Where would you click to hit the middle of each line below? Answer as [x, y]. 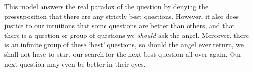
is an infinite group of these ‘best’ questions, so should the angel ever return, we [124, 45]
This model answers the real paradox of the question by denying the [106, 6]
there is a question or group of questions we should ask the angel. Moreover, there [127, 35]
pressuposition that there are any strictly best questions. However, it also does [122, 16]
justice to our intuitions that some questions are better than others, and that [120, 26]
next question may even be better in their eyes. [75, 63]
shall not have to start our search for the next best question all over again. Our [123, 54]
